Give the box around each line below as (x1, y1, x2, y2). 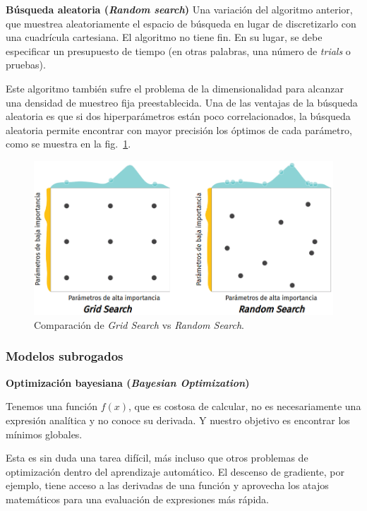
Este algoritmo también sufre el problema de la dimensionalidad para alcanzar (6, 80, 344, 95)
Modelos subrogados (6, 347, 124, 365)
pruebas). (6, 57, 46, 72)
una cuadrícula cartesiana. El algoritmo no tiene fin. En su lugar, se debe (6, 30, 323, 44)
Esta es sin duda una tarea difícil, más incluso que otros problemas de (6, 450, 308, 465)
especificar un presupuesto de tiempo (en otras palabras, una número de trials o (6, 43, 351, 58)
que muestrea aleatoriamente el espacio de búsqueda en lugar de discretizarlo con (6, 16, 356, 30)
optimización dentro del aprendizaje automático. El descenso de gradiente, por (6, 464, 345, 479)
